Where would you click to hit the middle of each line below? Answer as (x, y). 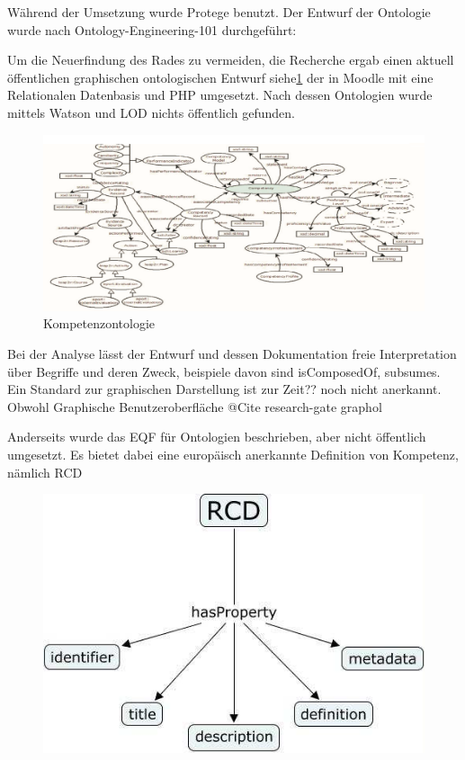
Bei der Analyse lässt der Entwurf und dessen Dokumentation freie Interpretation (232, 354)
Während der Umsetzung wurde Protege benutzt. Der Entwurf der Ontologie (219, 12)
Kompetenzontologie (99, 323)
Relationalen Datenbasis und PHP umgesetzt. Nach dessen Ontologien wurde (220, 95)
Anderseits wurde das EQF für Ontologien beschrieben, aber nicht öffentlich (217, 437)
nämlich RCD (45, 472)
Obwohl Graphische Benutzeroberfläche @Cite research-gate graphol (195, 406)
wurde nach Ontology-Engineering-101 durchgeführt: (152, 29)
